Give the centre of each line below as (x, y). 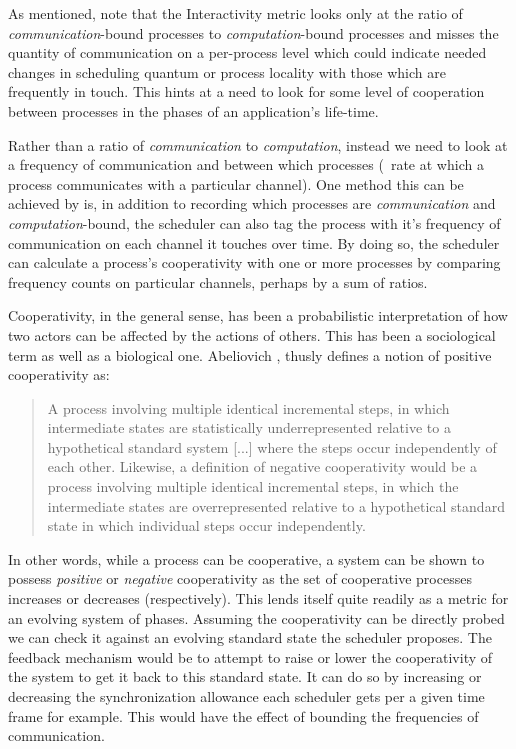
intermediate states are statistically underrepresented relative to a (249, 427)
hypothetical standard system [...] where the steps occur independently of (272, 446)
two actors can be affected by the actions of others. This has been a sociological (252, 334)
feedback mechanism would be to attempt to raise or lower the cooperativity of (250, 656)
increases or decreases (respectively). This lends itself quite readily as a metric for (258, 598)
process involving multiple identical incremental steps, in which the (253, 486)
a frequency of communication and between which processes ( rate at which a (246, 164)
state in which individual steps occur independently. (206, 525)
